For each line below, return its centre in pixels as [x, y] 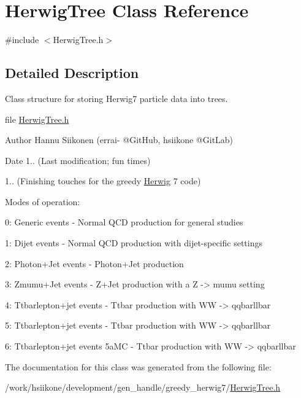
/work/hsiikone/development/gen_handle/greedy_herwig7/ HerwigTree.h [143, 387]
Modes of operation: [43, 201]
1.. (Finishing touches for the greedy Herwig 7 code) [103, 181]
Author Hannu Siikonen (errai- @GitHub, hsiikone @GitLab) [119, 140]
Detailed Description [72, 73]
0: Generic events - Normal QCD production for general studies [124, 222]
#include [22, 40]
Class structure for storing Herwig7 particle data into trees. [116, 98]
